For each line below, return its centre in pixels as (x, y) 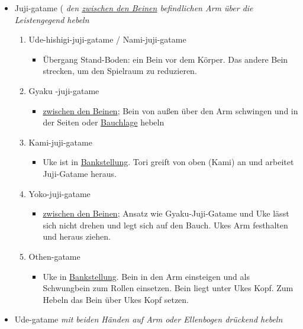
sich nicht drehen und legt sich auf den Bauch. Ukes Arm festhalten (165, 225)
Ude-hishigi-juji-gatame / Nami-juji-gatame (107, 39)
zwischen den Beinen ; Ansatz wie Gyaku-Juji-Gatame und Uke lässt (166, 213)
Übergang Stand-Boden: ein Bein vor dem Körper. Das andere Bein (165, 59)
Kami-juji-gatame (60, 142)
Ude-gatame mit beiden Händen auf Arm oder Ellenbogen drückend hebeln (149, 319)
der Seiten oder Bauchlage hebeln (104, 122)
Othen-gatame (54, 256)
